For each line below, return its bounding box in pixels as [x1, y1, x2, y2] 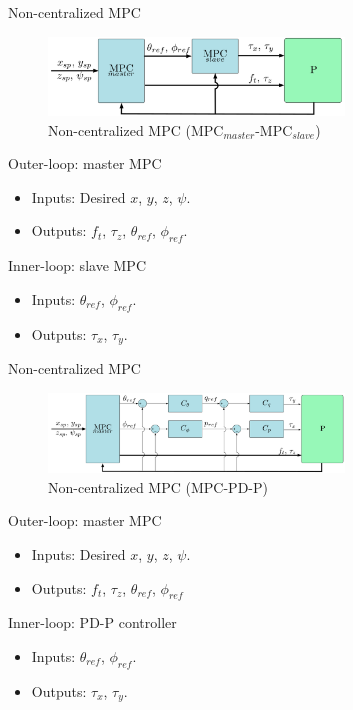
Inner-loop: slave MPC [8, 255, 146, 276]
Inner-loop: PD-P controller [8, 612, 177, 633]
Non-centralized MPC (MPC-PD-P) [48, 476, 268, 497]
